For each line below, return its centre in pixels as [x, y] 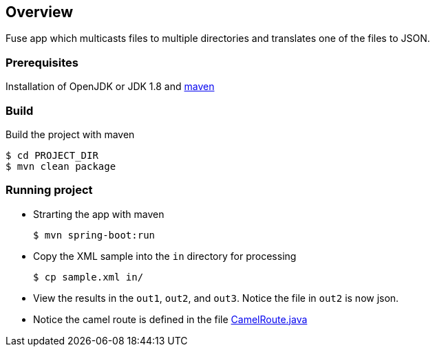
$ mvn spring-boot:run [94, 235]
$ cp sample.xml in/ [88, 277]
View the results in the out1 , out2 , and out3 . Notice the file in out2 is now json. [216, 298]
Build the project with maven [70, 134]
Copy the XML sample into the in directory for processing [165, 256]
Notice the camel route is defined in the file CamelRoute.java [170, 319]
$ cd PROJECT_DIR [52, 155]
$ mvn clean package [61, 166]
